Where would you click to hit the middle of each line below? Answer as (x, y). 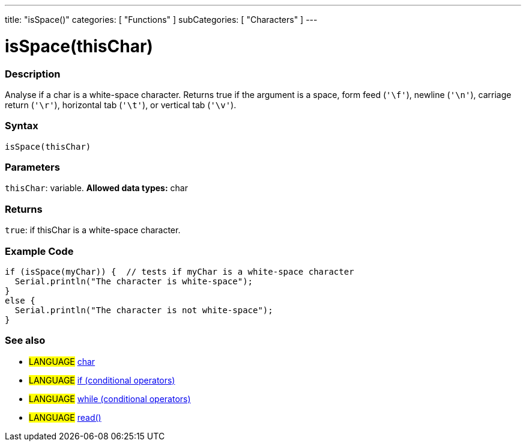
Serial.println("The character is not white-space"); (144, 310)
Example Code (39, 251)
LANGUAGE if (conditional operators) (102, 380)
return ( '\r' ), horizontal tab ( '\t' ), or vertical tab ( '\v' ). (121, 105)
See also (25, 341)
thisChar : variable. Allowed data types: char (96, 188)
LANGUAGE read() (65, 417)
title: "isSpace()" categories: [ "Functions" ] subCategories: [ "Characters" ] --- (161, 20)
